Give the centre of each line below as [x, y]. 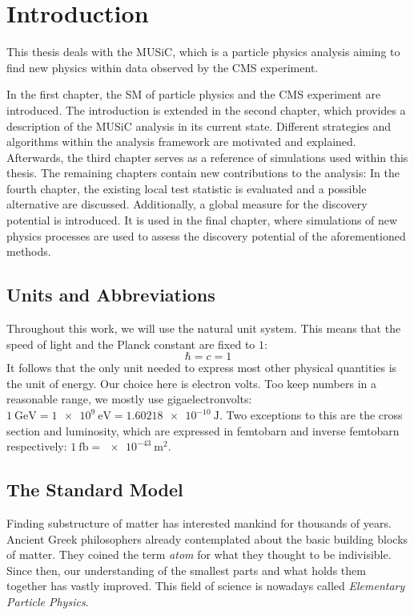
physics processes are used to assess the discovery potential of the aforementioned [206, 235]
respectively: [37, 446]
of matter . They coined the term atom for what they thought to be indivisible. [199, 554]
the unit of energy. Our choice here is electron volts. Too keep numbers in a [192, 383]
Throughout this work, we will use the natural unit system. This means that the [204, 328]
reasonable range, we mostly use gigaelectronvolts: [129, 399]
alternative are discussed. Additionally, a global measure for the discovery [187, 204]
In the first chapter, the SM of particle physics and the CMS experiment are [194, 94]
